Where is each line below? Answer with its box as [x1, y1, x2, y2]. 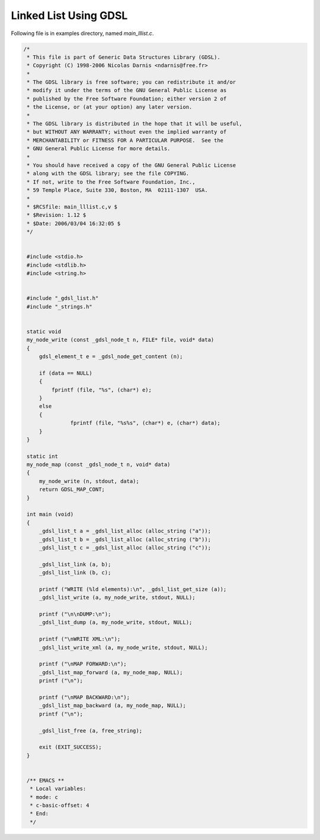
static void [27, 328, 62, 335]
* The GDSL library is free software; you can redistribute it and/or [27, 79, 236, 86]
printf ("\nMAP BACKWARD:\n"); [39, 694, 130, 700]
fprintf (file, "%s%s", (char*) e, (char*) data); [70, 419, 220, 427]
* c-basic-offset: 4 [30, 802, 89, 809]
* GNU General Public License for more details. [27, 146, 171, 152]
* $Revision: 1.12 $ [27, 211, 87, 219]
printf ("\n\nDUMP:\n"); [39, 611, 111, 618]
